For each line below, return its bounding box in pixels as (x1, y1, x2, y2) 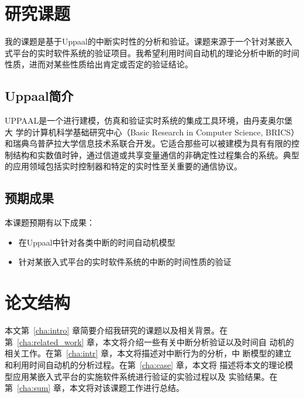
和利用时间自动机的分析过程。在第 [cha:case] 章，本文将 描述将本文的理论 (5, 358, 285, 370)
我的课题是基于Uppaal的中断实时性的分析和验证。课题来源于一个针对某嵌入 (5, 35, 292, 47)
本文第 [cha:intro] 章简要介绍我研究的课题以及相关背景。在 (5, 324, 228, 336)
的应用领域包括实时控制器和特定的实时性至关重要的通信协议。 (5, 160, 242, 172)
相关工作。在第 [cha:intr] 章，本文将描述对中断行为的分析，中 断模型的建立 (5, 347, 292, 359)
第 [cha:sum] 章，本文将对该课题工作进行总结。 (5, 382, 184, 394)
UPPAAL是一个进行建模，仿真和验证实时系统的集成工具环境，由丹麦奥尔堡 (5, 114, 293, 127)
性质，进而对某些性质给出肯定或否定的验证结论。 (5, 58, 193, 70)
